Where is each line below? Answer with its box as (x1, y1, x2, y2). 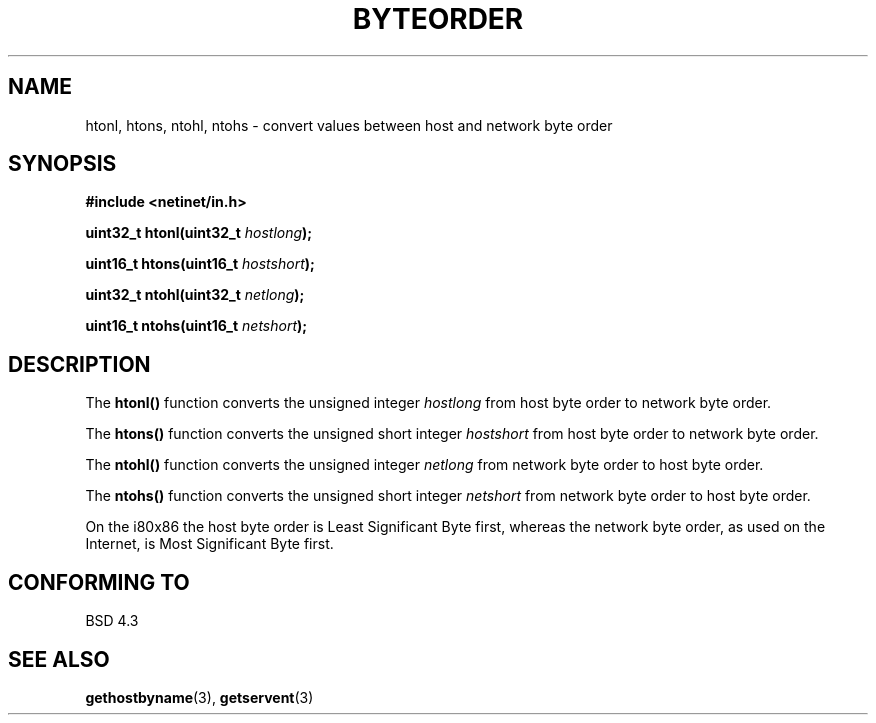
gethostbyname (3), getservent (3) (85, 688, 314, 706)
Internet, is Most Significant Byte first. (85, 535, 334, 553)
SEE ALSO (8, 646, 110, 672)
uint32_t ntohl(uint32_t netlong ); (85, 286, 305, 304)
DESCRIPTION (8, 351, 151, 377)
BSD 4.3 (85, 612, 139, 630)
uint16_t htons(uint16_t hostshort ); (85, 255, 315, 273)
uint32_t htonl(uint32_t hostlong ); (85, 224, 313, 242)
